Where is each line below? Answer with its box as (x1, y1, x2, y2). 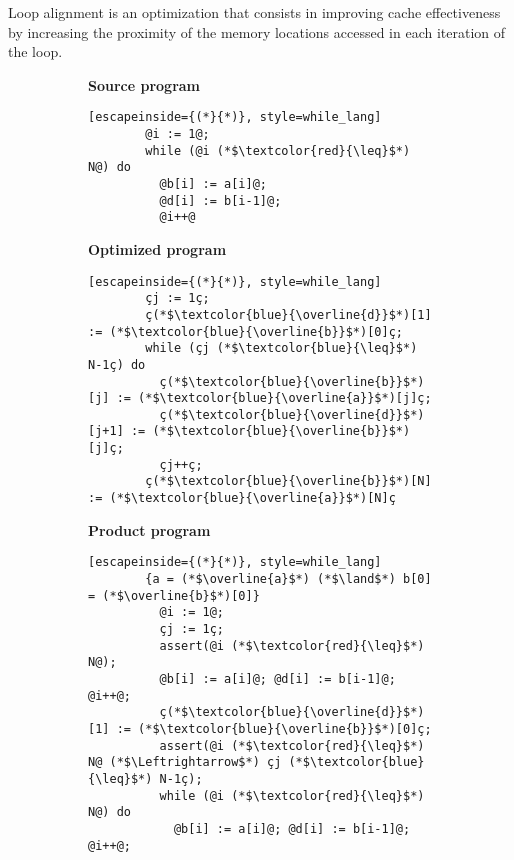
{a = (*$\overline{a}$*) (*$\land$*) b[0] (145, 572, 432, 586)
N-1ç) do (88, 357, 146, 372)
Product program (88, 519, 211, 540)
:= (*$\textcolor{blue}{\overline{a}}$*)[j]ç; (116, 391, 432, 406)
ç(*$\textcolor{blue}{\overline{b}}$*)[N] (145, 474, 432, 489)
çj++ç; (159, 457, 203, 472)
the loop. (8, 41, 63, 62)
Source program (88, 74, 201, 95)
